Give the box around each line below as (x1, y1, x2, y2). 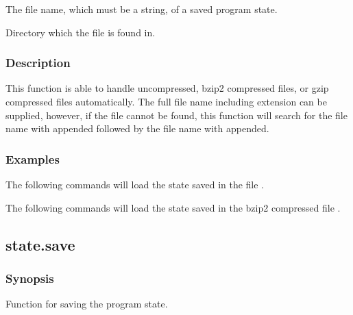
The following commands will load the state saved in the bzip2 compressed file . (5, 200, 341, 214)
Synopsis (5, 269, 54, 286)
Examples (5, 150, 60, 167)
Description (5, 54, 71, 71)
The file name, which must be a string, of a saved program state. (5, 2, 278, 16)
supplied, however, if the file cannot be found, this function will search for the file (5, 108, 348, 122)
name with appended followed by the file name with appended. (5, 121, 269, 136)
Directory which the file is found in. (5, 25, 156, 39)
